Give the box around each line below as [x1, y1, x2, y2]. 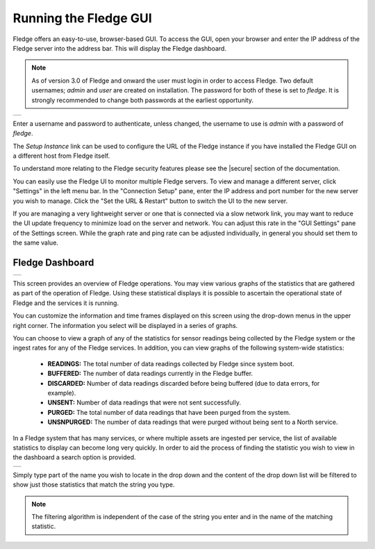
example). [47, 389, 76, 397]
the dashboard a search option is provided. [12, 453, 136, 461]
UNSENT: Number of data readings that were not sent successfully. [47, 398, 241, 407]
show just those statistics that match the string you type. [12, 480, 175, 489]
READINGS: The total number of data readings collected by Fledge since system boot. [47, 359, 294, 368]
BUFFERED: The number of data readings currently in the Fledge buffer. [47, 369, 253, 378]
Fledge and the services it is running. [12, 299, 119, 307]
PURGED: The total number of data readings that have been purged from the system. [47, 408, 291, 416]
